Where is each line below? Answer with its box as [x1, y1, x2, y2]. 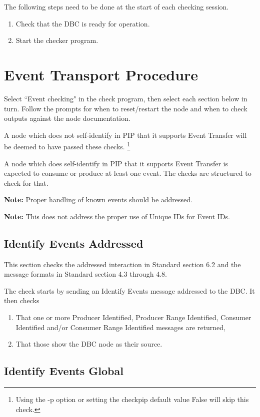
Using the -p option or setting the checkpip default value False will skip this [15, 394, 249, 405]
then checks [4, 295, 39, 306]
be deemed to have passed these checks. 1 [4, 140, 130, 151]
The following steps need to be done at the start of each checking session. [4, 1, 229, 11]
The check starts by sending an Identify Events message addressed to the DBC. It [4, 285, 255, 296]
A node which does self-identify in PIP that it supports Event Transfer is [4, 158, 228, 168]
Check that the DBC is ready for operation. [15, 18, 150, 28]
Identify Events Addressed [4, 235, 143, 251]
